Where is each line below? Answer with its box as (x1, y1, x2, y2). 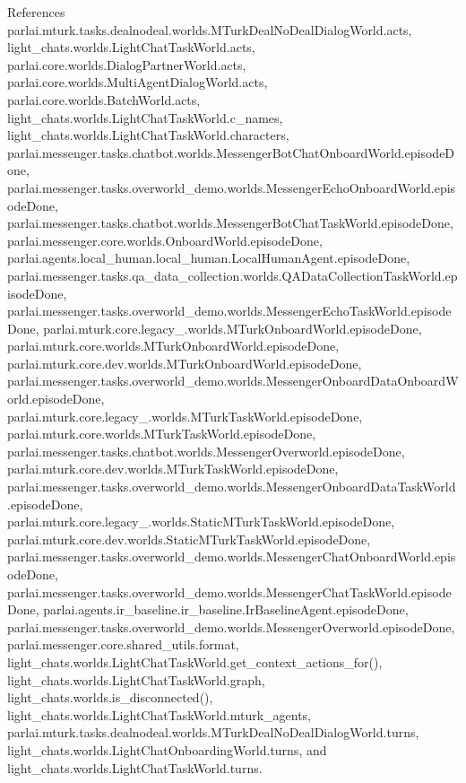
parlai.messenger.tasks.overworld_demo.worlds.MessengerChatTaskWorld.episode (7, 582, 452, 601)
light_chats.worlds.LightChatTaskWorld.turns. (7, 758, 263, 777)
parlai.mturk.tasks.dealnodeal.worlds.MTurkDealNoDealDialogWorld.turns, (7, 723, 419, 742)
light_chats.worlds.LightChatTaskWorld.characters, (7, 126, 289, 144)
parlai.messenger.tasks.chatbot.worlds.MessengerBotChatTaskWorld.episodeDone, (7, 213, 453, 232)
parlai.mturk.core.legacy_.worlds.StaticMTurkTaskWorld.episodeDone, (7, 512, 395, 531)
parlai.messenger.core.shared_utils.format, (7, 635, 239, 654)
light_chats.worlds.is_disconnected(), (7, 688, 213, 707)
